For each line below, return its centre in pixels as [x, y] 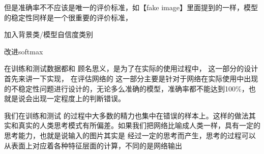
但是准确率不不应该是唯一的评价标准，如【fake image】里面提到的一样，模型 [131, 7]
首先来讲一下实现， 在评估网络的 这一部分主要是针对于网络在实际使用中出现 [131, 78]
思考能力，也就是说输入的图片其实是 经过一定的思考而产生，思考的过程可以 [130, 135]
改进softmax [24, 51]
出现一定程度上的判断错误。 [79, 98]
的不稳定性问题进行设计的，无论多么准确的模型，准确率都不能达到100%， [126, 88]
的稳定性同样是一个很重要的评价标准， [68, 17]
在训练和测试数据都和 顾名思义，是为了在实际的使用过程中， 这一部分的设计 [131, 68]
